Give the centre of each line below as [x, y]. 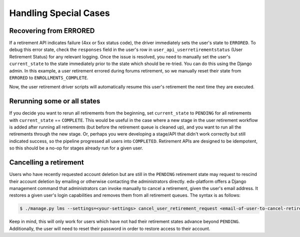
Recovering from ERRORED [52, 31]
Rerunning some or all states [55, 101]
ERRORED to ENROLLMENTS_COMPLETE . [49, 78]
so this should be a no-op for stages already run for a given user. [76, 148]
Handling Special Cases [59, 13]
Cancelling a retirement [47, 162]
